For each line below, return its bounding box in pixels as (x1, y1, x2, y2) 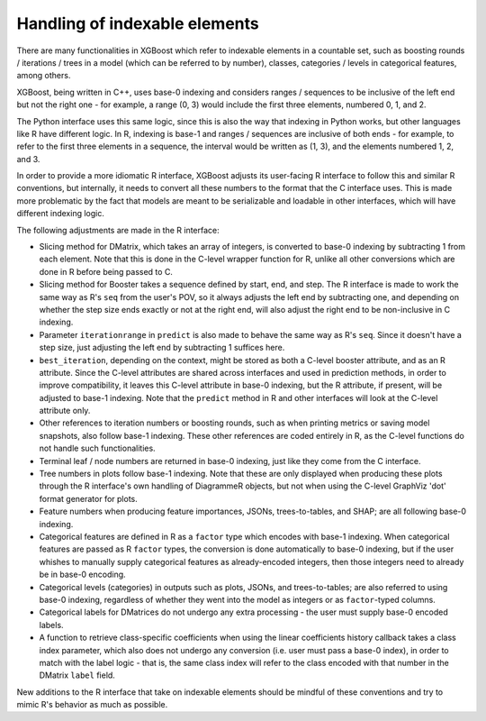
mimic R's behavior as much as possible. (16, 699, 168, 710)
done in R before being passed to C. (39, 266, 173, 277)
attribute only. (39, 406, 91, 416)
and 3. (16, 153, 40, 164)
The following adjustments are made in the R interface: (16, 224, 220, 235)
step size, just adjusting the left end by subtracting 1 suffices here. (39, 342, 285, 353)
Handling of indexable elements (16, 14, 260, 33)
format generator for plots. (39, 493, 139, 504)
